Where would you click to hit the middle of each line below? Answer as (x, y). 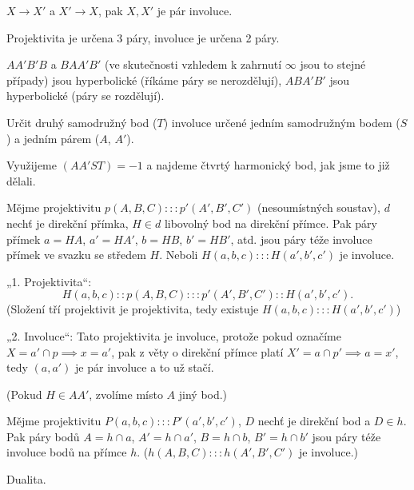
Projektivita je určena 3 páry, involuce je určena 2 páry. (143, 37)
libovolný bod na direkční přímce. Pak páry (271, 223)
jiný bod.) (203, 394)
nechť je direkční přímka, (68, 223)
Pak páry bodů (43, 436)
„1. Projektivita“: (49, 281)
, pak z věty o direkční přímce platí (197, 351)
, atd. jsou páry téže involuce (301, 239)
